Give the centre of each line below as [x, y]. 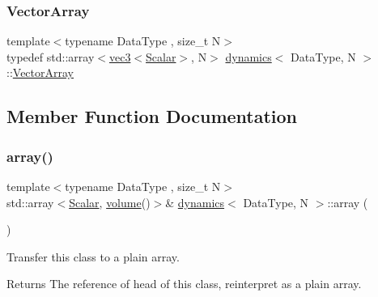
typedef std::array [51, 56]
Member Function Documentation [152, 116]
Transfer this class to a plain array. [93, 256]
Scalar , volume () [110, 202]
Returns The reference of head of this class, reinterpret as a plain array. [184, 284]
